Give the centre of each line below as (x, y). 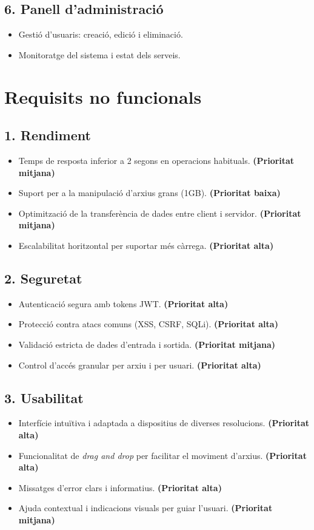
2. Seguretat (43, 278)
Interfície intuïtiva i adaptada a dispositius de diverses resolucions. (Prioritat (164, 423)
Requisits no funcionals (103, 96)
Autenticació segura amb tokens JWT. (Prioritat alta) (123, 303)
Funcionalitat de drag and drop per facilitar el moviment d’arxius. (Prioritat (162, 455)
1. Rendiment (48, 135)
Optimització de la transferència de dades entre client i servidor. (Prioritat (160, 213)
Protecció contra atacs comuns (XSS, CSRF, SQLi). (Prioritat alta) (148, 324)
